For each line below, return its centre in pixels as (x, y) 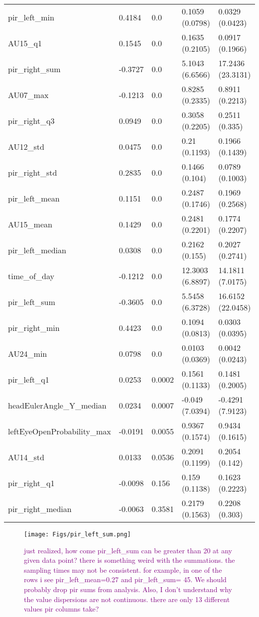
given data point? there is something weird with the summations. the (129, 560)
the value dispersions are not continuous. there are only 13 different (127, 599)
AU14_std (26, 457)
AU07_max (28, 95)
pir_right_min (34, 327)
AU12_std (26, 146)
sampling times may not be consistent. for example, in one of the (123, 569)
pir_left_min (31, 17)
